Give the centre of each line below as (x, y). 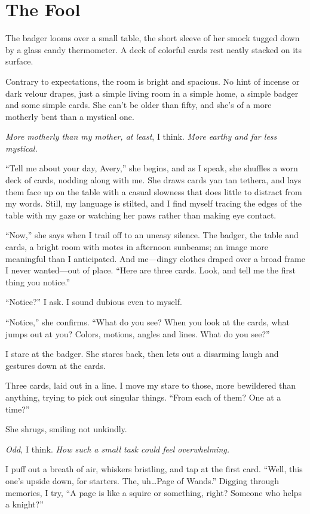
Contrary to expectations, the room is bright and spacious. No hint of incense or (153, 81)
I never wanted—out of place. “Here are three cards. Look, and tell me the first (151, 270)
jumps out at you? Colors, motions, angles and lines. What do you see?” (138, 333)
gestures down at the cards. (56, 365)
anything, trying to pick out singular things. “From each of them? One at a (143, 397)
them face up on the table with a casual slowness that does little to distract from (154, 191)
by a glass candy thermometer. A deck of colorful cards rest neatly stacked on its (154, 49)
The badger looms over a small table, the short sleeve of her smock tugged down (153, 38)
